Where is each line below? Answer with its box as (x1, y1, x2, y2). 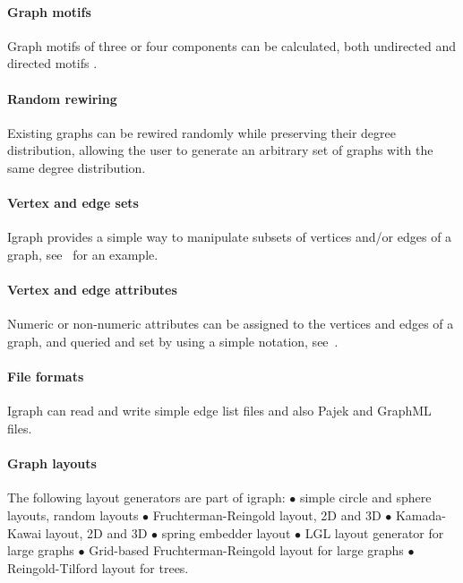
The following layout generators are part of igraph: (7, 488, 286, 507)
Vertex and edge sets (7, 193, 139, 212)
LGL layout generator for (304, 523, 444, 542)
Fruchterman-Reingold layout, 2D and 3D (152, 505, 382, 524)
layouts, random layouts (7, 505, 139, 524)
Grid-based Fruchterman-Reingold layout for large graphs (89, 541, 404, 560)
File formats (7, 367, 84, 386)
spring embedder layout (161, 523, 291, 542)
